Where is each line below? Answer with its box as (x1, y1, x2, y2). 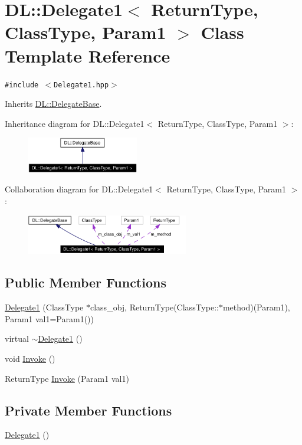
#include (5, 80, 39, 89)
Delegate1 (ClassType (5, 301, 84, 313)
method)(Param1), (222, 301, 290, 313)
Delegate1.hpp (54, 80, 109, 89)
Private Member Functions (5, 401, 172, 419)
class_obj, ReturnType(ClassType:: (90, 301, 219, 313)
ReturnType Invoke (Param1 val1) (5, 372, 129, 384)
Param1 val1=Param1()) (5, 312, 94, 325)
